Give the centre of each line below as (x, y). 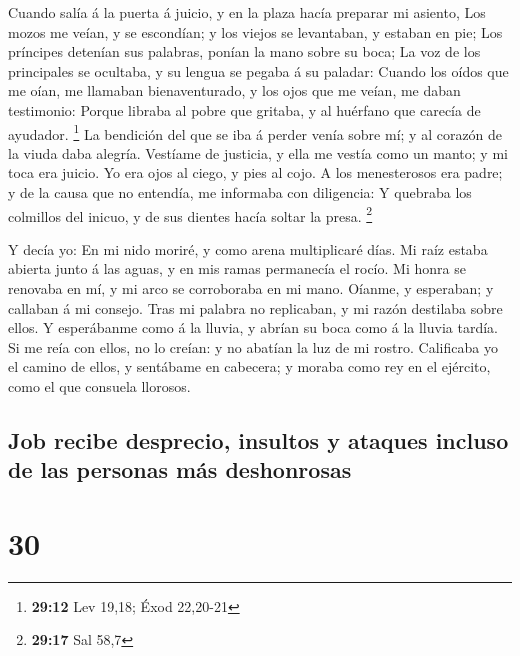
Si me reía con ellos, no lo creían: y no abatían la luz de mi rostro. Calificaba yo (253, 346)
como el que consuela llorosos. (99, 386)
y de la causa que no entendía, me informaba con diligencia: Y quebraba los (240, 192)
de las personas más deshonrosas (180, 469)
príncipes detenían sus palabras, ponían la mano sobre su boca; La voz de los (244, 51)
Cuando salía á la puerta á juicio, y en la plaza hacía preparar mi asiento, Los (247, 12)
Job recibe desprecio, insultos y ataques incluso (258, 439)
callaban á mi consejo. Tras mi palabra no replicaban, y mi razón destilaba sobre (255, 307)
